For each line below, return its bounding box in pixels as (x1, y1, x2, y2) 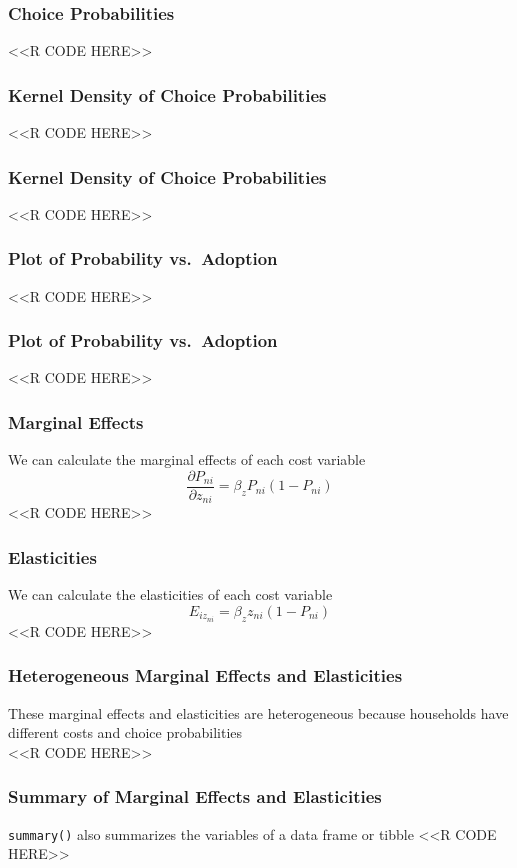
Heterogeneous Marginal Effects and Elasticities (8, 663, 403, 688)
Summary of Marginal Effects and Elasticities (8, 784, 382, 809)
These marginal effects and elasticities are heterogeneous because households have (8, 702, 509, 723)
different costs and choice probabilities (8, 722, 243, 743)
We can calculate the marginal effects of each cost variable (8, 449, 366, 470)
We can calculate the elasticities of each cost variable (8, 584, 333, 605)
